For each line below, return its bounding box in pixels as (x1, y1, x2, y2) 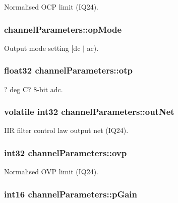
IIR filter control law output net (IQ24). (4, 125, 129, 136)
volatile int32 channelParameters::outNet (4, 105, 174, 118)
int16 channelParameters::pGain (4, 187, 138, 200)
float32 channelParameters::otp (4, 64, 133, 77)
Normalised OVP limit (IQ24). (4, 166, 98, 177)
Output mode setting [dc (4, 42, 81, 53)
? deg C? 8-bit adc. (4, 84, 63, 94)
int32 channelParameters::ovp (4, 146, 127, 159)
